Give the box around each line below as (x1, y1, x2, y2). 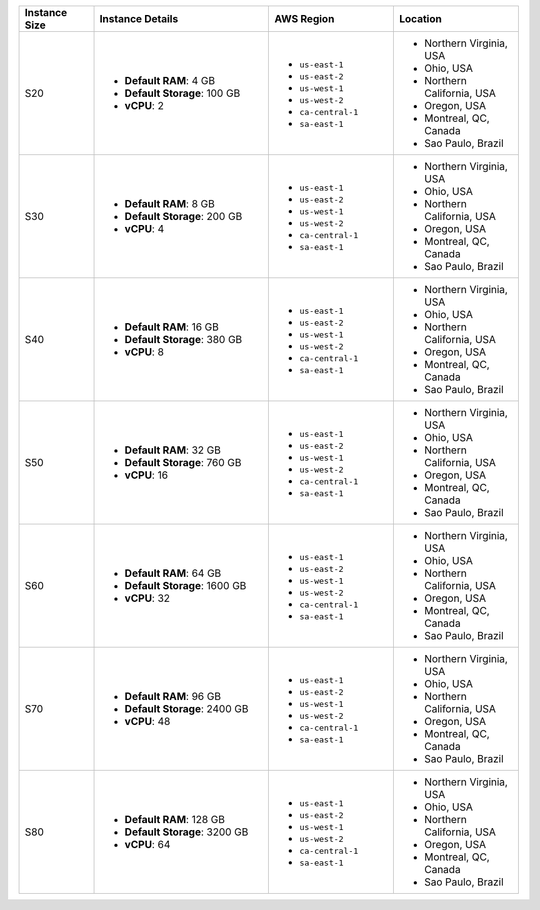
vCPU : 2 (124, 99, 164, 112)
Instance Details (99, 12, 179, 25)
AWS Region (274, 12, 335, 25)
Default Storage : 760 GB (124, 456, 242, 469)
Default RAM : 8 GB (124, 197, 215, 210)
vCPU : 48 (124, 715, 171, 728)
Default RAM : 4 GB (124, 74, 215, 87)
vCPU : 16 (124, 468, 169, 482)
